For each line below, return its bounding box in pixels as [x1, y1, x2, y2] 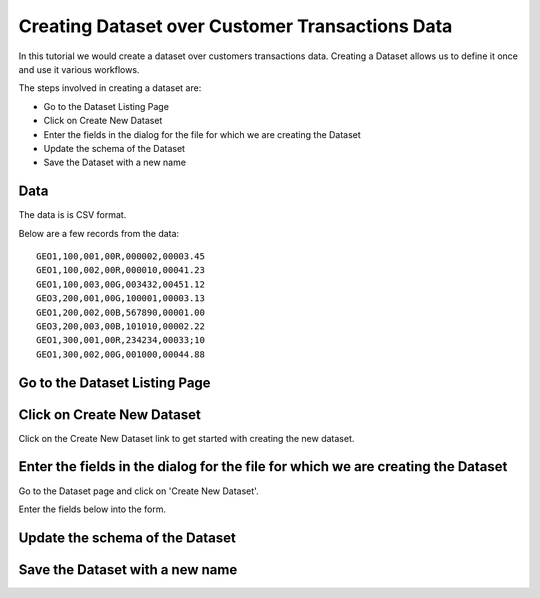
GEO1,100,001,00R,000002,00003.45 [36, 250, 205, 262]
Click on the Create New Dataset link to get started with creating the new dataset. [18, 432, 355, 444]
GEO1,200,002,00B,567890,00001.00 [36, 306, 205, 318]
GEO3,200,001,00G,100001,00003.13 [36, 293, 205, 304]
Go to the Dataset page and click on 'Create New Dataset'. [18, 485, 259, 497]
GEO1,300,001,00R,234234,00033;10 [36, 335, 205, 346]
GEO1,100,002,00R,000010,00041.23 [36, 265, 205, 276]
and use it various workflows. [18, 63, 140, 75]
